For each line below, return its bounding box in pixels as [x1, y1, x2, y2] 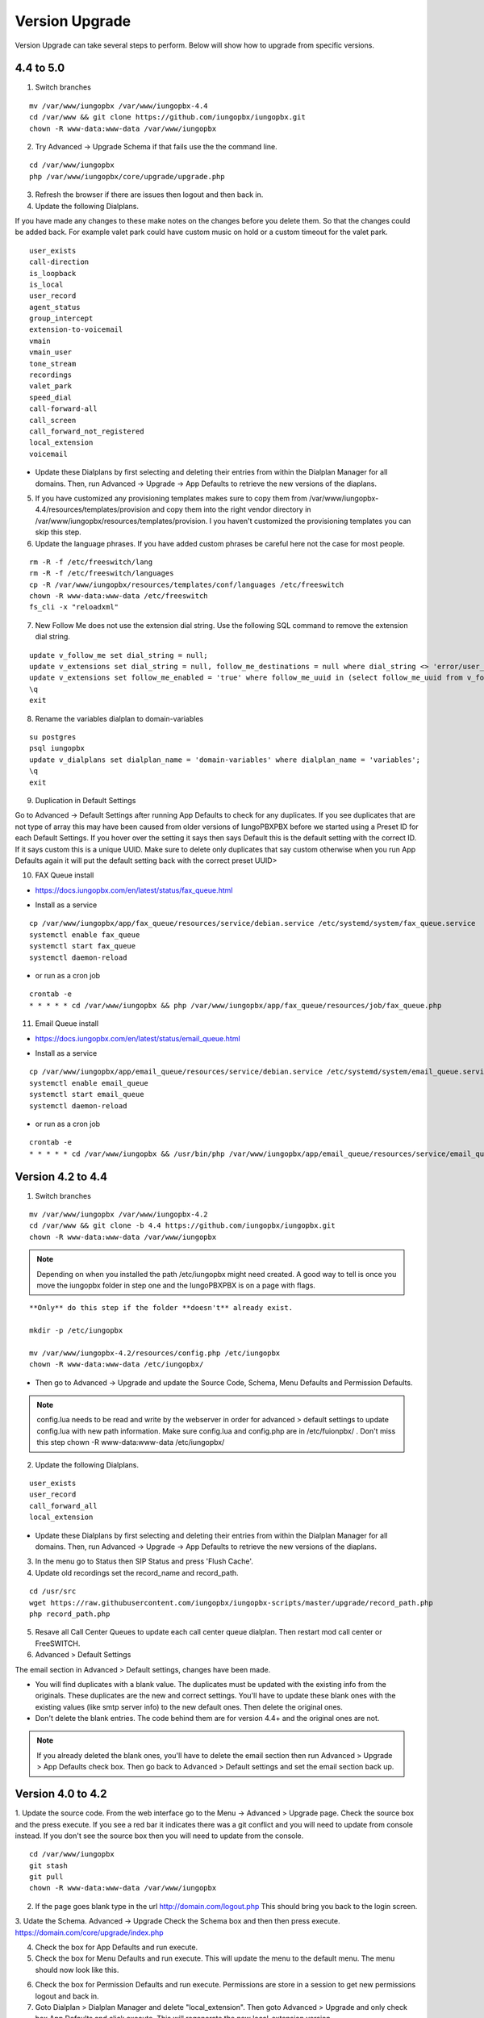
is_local [29, 279, 64, 289]
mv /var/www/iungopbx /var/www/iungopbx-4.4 [29, 101, 209, 111]
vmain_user [29, 348, 73, 357]
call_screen [29, 416, 77, 425]
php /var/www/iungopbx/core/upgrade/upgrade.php [29, 172, 225, 181]
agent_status [29, 303, 81, 312]
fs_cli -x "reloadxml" [29, 602, 119, 612]
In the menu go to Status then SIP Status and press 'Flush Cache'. [35, 1556, 254, 1566]
